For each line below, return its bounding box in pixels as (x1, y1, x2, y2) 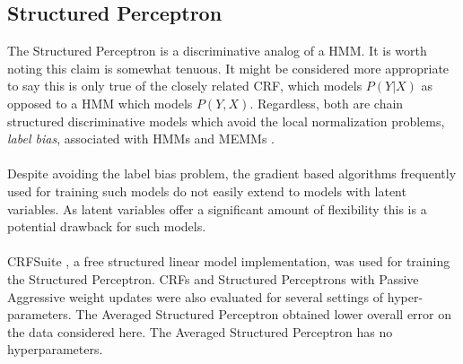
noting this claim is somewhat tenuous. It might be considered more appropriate (7, 58, 450, 77)
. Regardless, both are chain (249, 93, 404, 112)
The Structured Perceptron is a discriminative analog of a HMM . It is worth (7, 41, 427, 60)
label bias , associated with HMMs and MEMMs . (7, 129, 275, 148)
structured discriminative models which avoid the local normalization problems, (7, 111, 445, 130)
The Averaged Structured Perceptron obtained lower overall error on (75, 305, 452, 324)
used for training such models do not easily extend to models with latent (7, 181, 406, 200)
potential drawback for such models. (7, 217, 206, 236)
